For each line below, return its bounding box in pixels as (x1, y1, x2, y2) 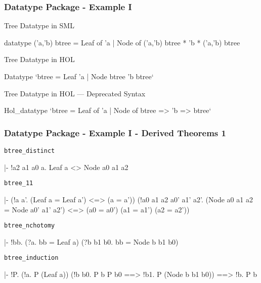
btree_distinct (4, 147, 55, 154)
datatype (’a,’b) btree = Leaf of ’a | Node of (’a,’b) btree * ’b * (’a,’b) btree (4, 37, 240, 47)
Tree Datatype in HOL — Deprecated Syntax (4, 88, 146, 98)
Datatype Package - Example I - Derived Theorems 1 (4, 126, 226, 139)
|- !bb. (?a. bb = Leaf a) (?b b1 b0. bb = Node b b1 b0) (4, 236, 179, 247)
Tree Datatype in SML (4, 20, 74, 31)
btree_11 (4, 180, 33, 187)
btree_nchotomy (4, 222, 55, 230)
